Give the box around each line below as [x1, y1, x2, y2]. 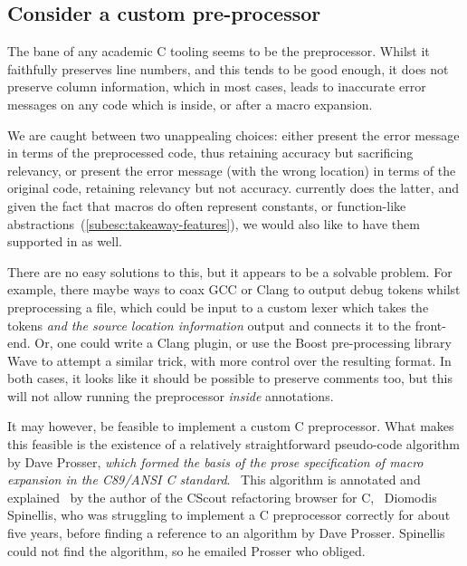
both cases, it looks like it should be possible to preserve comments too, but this [7, 369, 453, 388]
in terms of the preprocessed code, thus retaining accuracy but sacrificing [7, 143, 414, 162]
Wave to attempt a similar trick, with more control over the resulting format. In [7, 350, 452, 369]
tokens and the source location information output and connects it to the [7, 315, 412, 334]
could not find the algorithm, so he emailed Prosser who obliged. [7, 541, 366, 560]
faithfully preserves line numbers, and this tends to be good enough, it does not [7, 59, 449, 78]
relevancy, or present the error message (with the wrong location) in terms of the [7, 160, 456, 179]
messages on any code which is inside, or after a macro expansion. [7, 94, 373, 113]
